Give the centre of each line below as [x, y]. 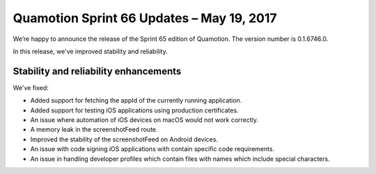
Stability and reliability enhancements [97, 71]
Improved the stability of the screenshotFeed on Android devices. [124, 139]
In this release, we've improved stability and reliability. [91, 51]
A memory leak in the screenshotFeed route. [94, 130]
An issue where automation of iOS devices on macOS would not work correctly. [144, 120]
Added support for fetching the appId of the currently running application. [136, 101]
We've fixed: [31, 87]
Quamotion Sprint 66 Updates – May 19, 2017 [145, 18]
